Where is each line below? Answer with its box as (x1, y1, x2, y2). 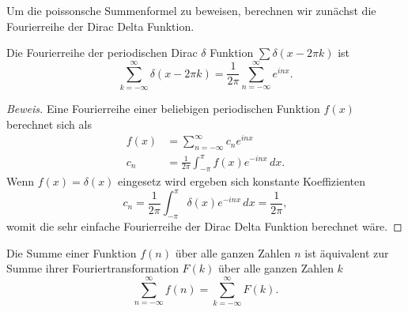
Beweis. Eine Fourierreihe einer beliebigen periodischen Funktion (6, 100, 320, 116)
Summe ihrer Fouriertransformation (6, 260, 179, 276)
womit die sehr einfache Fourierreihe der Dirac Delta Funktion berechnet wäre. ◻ (6, 218, 402, 235)
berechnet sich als (6, 115, 92, 132)
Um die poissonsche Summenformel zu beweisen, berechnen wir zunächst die (6, 2, 376, 18)
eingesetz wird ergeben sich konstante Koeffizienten (118, 173, 365, 190)
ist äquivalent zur (304, 244, 389, 261)
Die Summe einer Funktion (6, 244, 137, 261)
